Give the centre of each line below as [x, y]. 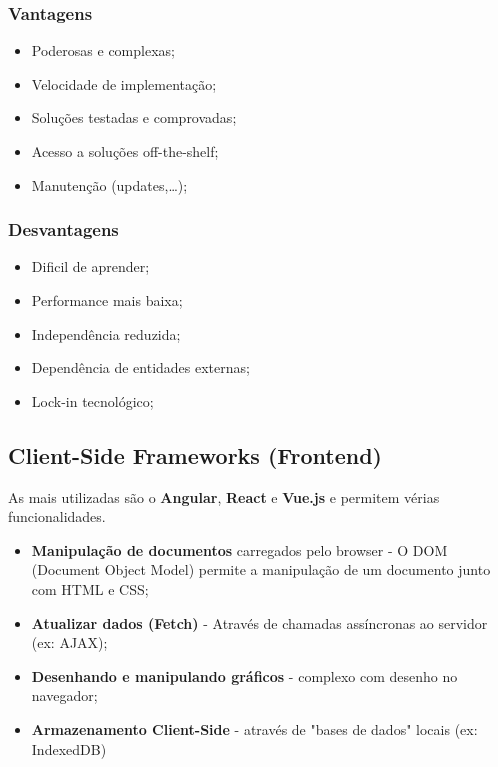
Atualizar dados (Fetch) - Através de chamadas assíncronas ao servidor [259, 622]
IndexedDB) [69, 748]
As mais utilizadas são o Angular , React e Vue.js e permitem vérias [224, 496]
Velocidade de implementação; [124, 83]
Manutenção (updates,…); [109, 184]
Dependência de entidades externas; [140, 367]
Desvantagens [63, 229]
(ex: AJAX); [69, 642]
